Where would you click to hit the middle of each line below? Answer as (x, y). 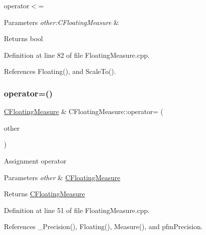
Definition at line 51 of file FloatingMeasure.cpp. (77, 210)
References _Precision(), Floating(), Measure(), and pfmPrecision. (103, 226)
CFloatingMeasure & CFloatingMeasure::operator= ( (84, 111)
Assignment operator (35, 160)
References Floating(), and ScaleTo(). (60, 71)
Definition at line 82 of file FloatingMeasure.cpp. (77, 55)
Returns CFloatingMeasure (45, 194)
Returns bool (23, 38)
